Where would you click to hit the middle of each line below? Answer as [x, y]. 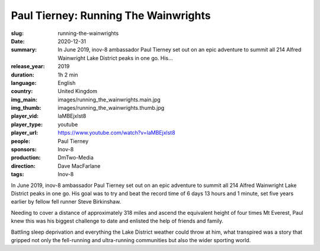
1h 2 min [68, 75]
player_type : [27, 124]
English [67, 82]
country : [22, 91]
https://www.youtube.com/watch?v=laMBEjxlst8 [116, 133]
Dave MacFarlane [79, 166]
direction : [23, 166]
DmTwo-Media [76, 158]
